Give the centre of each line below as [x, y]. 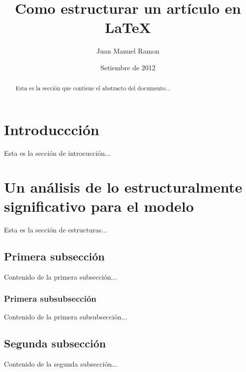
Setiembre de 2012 [128, 67]
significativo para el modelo [99, 206]
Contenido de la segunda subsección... [61, 364]
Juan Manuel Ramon [128, 51]
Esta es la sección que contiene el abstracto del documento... [93, 88]
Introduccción [52, 129]
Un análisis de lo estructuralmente [123, 186]
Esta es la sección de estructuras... [56, 229]
